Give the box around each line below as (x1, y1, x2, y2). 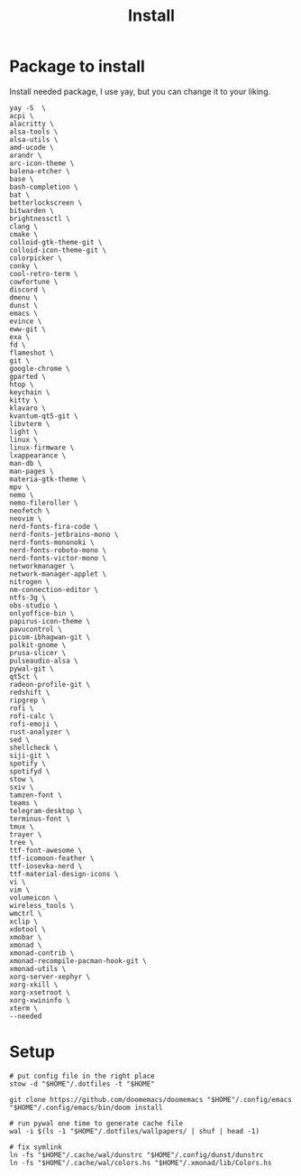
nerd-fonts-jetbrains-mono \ (9, 530, 119, 539)
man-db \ (9, 458, 42, 468)
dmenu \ (9, 292, 39, 302)
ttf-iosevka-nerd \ (9, 861, 83, 871)
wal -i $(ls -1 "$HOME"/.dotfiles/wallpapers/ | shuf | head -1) (9, 1126, 260, 1135)
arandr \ (9, 151, 42, 160)
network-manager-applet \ (9, 569, 106, 579)
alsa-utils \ (9, 134, 59, 144)
